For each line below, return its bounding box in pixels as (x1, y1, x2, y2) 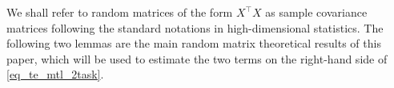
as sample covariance (265, 4, 368, 20)
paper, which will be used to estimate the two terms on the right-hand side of (6, 50, 388, 67)
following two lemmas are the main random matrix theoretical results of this (6, 35, 381, 52)
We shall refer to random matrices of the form (6, 4, 233, 20)
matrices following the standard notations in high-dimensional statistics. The (6, 19, 384, 36)
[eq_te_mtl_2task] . (6, 66, 104, 82)
